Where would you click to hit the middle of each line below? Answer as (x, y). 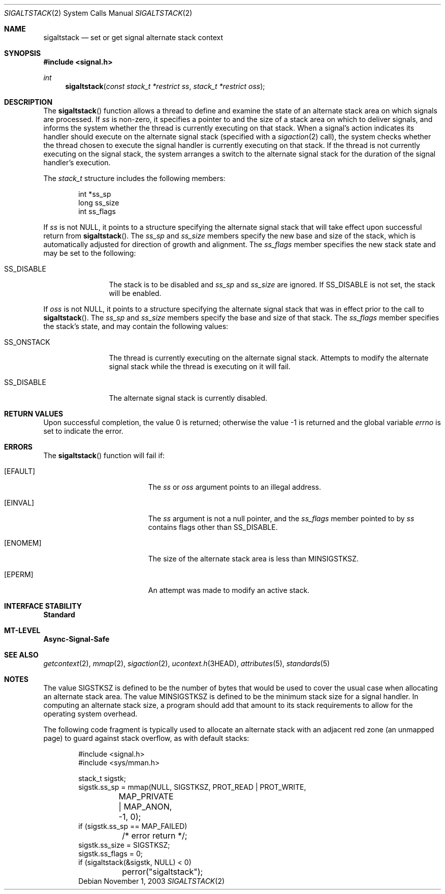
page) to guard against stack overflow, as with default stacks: (146, 738)
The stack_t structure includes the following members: (134, 178)
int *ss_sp (95, 194)
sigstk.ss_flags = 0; (111, 854)
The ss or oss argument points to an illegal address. (234, 487)
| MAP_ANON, (145, 807)
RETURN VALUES (34, 414)
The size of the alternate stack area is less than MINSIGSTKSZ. (253, 559)
